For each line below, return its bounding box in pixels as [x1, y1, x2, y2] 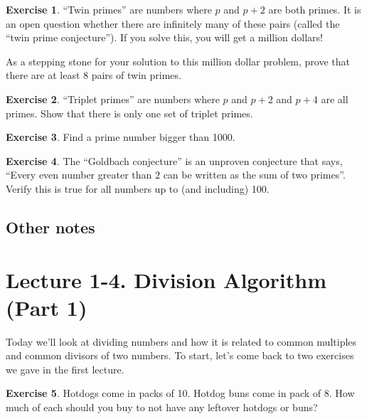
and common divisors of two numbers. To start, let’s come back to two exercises [6, 348, 354, 363]
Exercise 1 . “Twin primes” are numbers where [6, 2, 212, 16]
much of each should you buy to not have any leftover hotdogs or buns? [6, 400, 318, 414]
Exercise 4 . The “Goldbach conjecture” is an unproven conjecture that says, [6, 153, 343, 168]
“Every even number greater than [6, 167, 152, 182]
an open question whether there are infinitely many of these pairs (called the [6, 16, 340, 31]
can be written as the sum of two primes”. [163, 167, 346, 182]
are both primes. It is [268, 2, 361, 16]
